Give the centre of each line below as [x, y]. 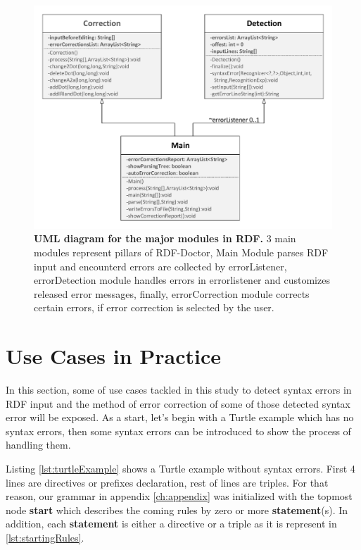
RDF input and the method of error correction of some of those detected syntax [178, 403]
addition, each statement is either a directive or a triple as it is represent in [171, 524]
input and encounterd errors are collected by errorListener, [160, 266]
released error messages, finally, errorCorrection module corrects [172, 293]
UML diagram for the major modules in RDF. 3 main [165, 238]
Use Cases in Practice [114, 356]
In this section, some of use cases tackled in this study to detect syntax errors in [179, 390]
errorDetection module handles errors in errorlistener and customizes [182, 280]
